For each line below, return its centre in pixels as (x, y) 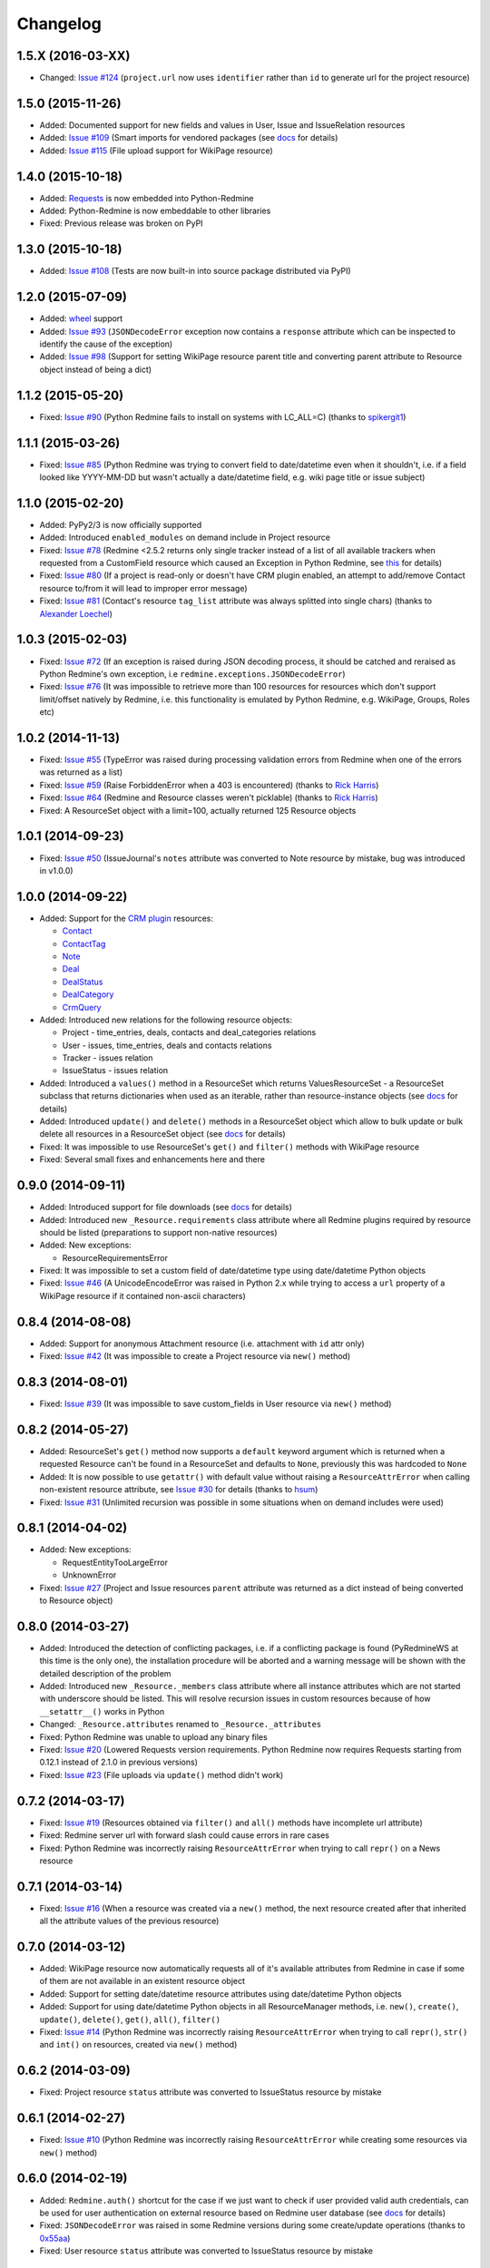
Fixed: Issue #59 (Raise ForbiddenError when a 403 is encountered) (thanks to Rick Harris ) (209, 785)
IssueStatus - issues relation (115, 1070)
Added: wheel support (81, 318)
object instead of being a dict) (96, 369)
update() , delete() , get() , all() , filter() (130, 2019)
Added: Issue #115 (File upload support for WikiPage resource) (157, 151)
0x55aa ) (55, 2238)
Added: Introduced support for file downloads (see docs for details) (166, 1207)
